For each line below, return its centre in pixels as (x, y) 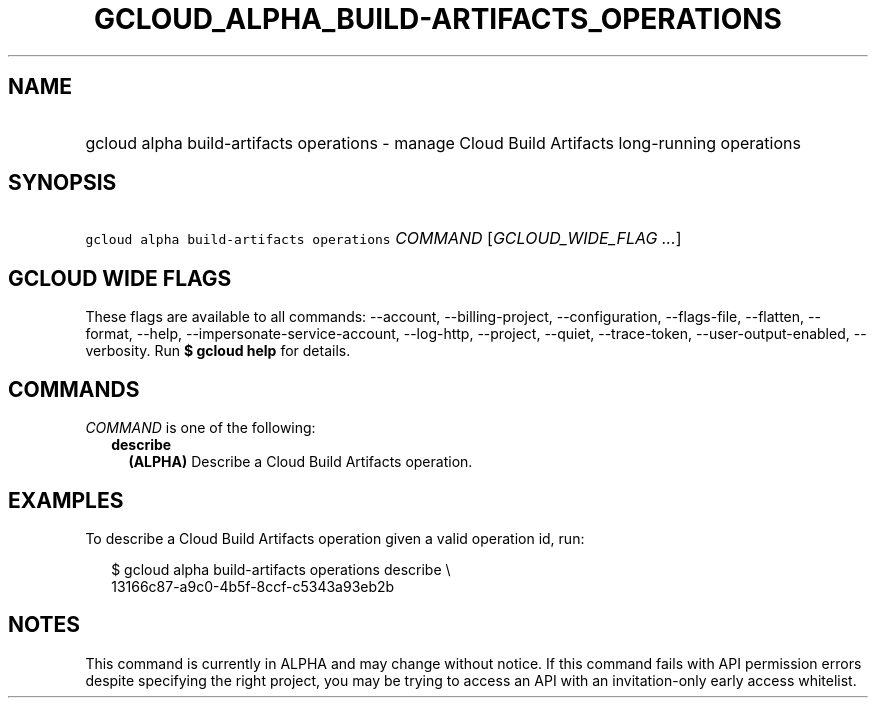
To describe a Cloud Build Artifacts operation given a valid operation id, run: (335, 538)
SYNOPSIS (62, 183)
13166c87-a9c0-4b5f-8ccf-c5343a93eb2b (253, 586)
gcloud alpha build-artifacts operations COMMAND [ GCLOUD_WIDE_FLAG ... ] (383, 238)
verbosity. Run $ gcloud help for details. (218, 351)
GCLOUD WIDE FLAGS (120, 278)
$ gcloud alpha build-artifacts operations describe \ (281, 569)
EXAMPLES (66, 500)
